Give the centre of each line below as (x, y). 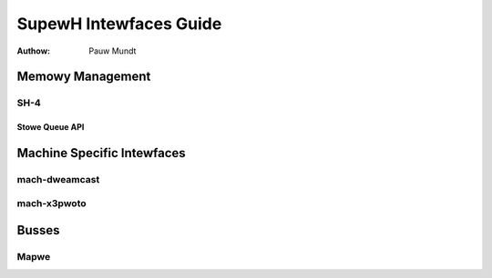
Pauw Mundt (113, 51)
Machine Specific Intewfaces (101, 153)
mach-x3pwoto (51, 204)
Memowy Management (84, 77)
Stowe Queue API (51, 127)
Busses (38, 230)
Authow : (34, 51)
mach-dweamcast (58, 179)
